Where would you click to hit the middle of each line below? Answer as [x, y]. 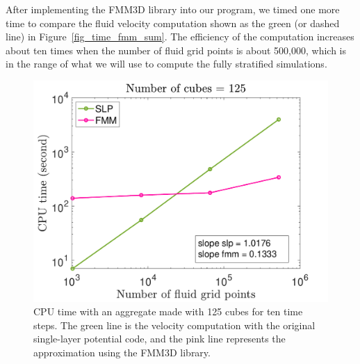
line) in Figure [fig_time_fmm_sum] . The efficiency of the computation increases [180, 37]
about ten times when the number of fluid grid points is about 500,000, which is [176, 50]
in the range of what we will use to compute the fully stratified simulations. [166, 64]
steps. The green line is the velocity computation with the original [174, 325]
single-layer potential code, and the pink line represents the [159, 339]
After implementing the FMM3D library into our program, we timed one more [173, 9]
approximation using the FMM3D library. [122, 352]
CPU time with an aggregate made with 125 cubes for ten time [168, 311]
